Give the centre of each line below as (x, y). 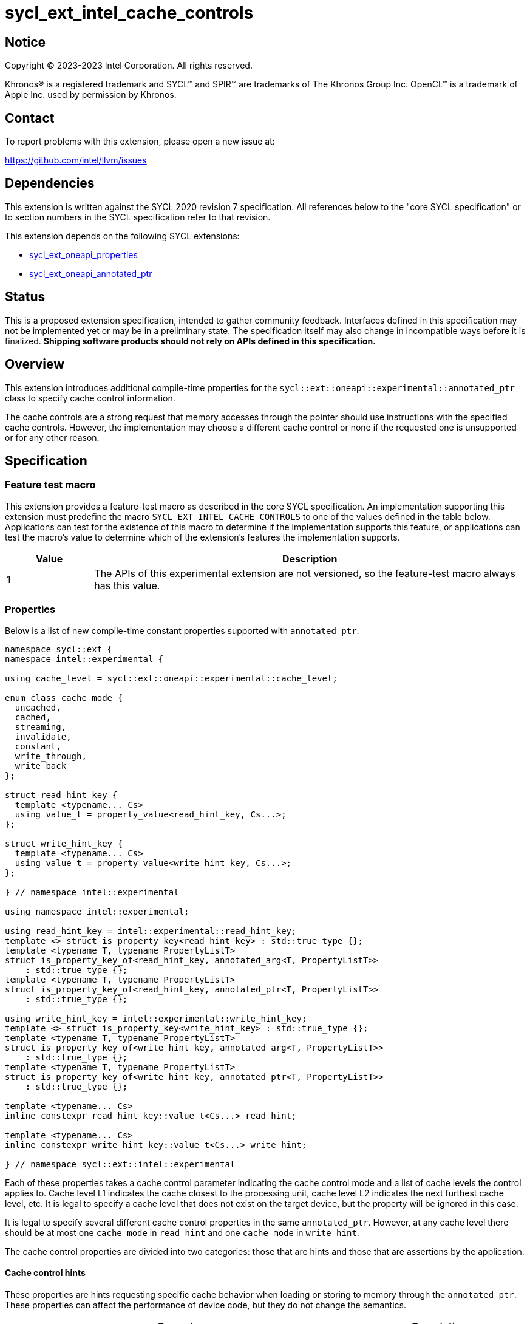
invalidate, (43, 736)
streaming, (41, 727)
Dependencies (50, 183)
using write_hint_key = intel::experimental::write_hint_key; (156, 1018)
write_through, (51, 756)
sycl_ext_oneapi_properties (83, 254)
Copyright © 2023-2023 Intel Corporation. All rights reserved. (129, 66)
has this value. (127, 585)
